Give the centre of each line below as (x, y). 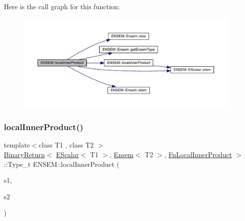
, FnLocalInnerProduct (198, 154)
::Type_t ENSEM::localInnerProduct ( (62, 164)
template (17, 145)
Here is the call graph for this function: (62, 6)
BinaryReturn (24, 154)
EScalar (67, 154)
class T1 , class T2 (66, 145)
